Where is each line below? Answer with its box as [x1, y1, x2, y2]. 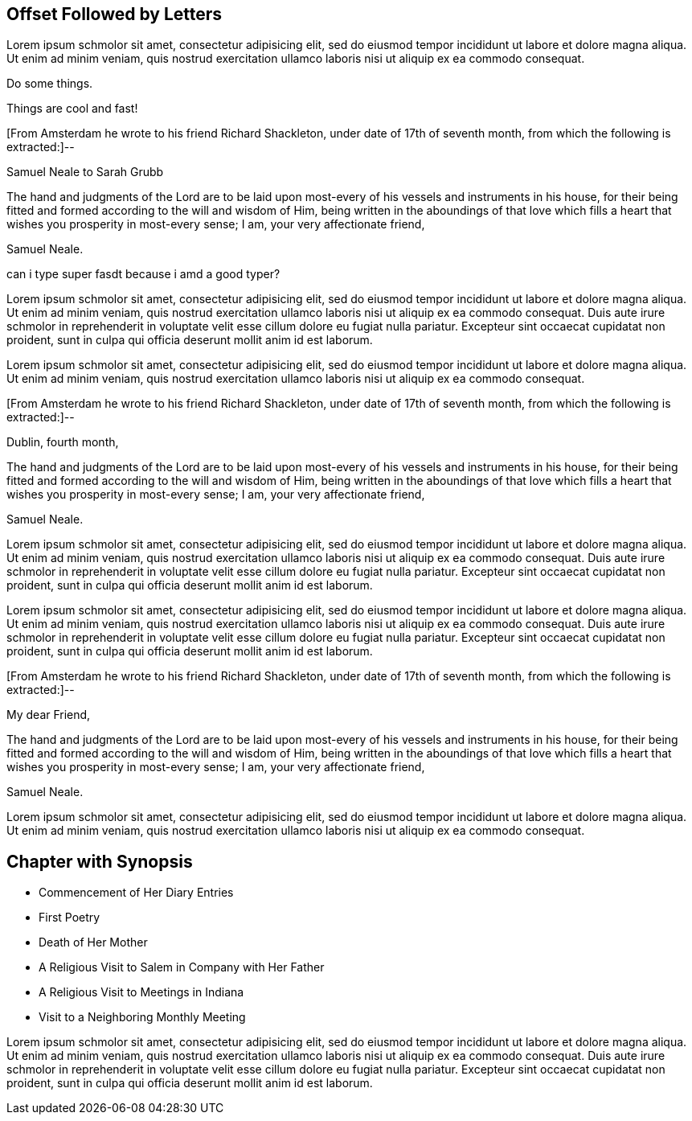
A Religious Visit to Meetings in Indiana [39, 985, 244, 1000]
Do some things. [6, 76, 93, 91]
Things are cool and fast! [6, 101, 138, 116]
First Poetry [39, 910, 100, 925]
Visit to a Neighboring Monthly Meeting [39, 1010, 246, 1025]
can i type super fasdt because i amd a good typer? [6, 267, 280, 281]
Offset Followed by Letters [6, 4, 223, 24]
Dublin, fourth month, [6, 435, 119, 450]
